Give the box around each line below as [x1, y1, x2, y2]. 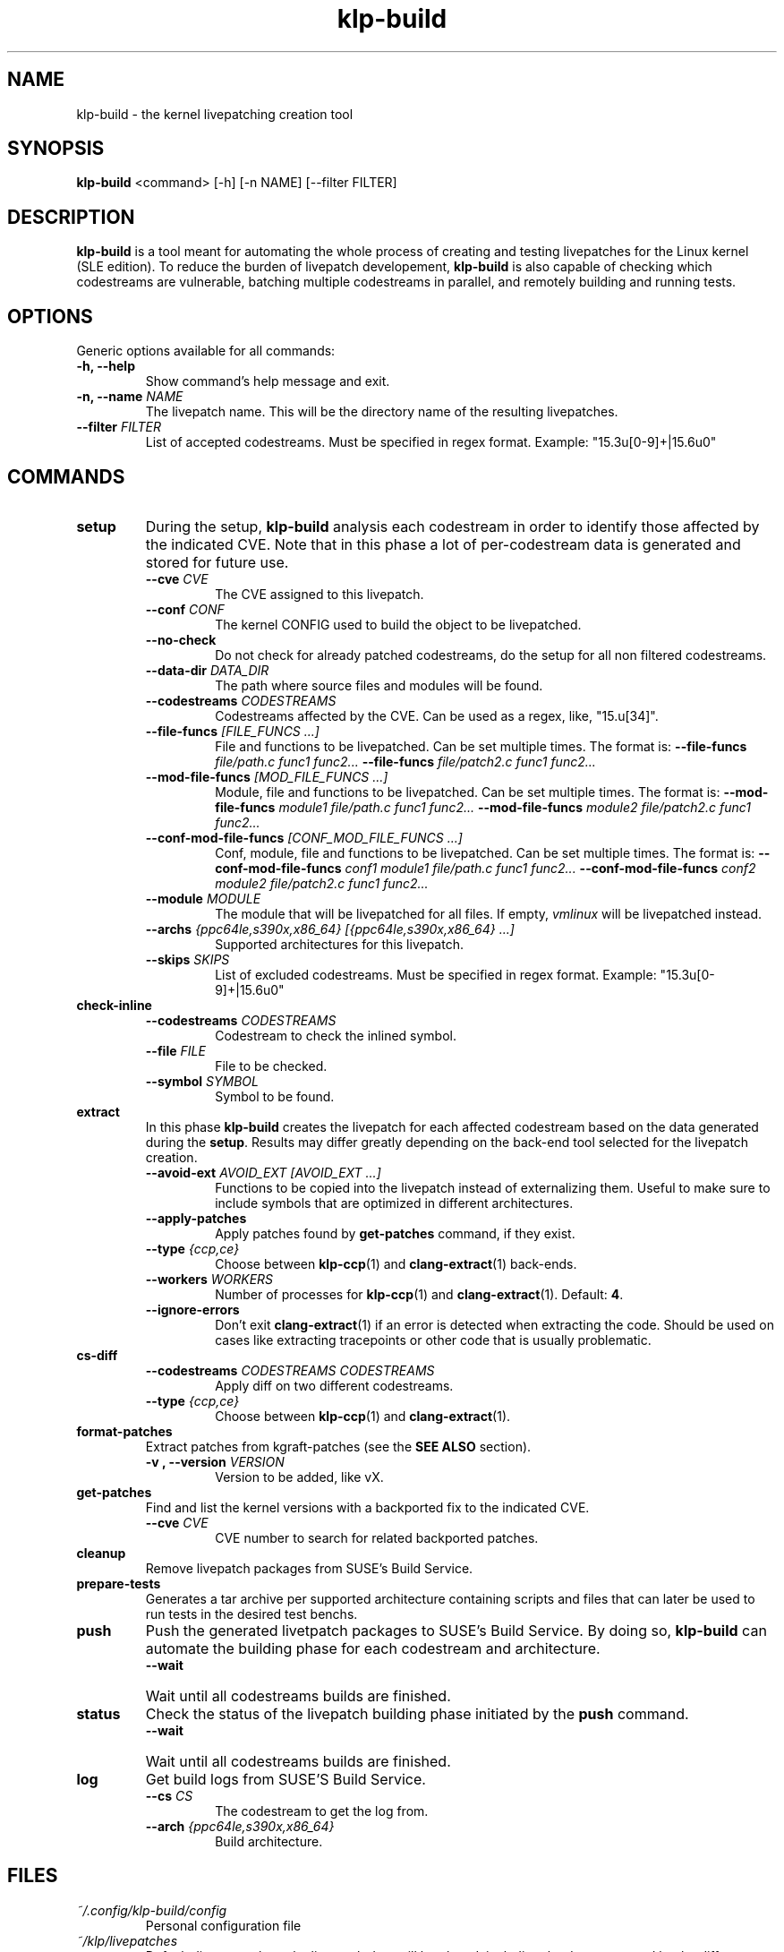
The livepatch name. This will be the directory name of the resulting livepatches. [145, 404, 618, 420]
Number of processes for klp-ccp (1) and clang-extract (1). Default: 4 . [215, 1286, 624, 1302]
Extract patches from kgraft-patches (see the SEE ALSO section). [145, 1438, 532, 1454]
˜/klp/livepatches [76, 1932, 178, 1948]
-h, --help [76, 358, 135, 374]
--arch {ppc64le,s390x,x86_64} [145, 1818, 335, 1834]
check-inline [76, 997, 152, 1013]
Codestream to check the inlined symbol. [215, 1027, 457, 1043]
